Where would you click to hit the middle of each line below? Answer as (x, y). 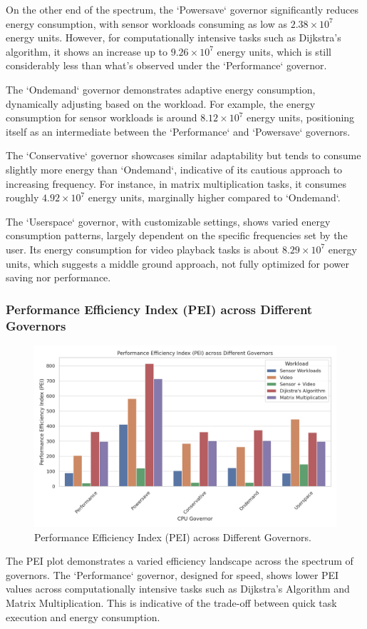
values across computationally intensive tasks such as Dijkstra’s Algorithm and (178, 589)
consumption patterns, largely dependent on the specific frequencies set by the (177, 235)
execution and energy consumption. (83, 617)
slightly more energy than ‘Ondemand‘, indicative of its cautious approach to (174, 169)
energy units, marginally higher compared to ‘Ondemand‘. (214, 197)
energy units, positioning (300, 117)
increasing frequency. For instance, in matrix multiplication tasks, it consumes (176, 183)
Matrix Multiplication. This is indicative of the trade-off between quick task (171, 603)
